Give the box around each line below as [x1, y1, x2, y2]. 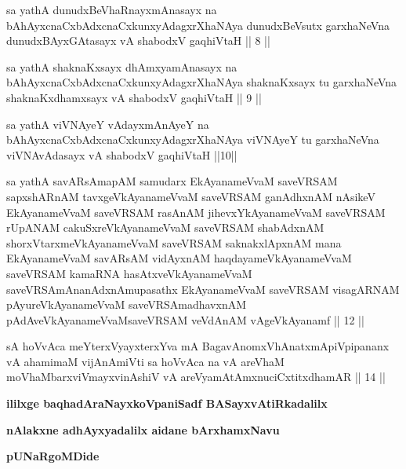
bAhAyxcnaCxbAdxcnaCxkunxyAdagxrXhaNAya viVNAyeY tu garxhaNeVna [6, 131, 379, 148]
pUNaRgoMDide [6, 448, 100, 464]
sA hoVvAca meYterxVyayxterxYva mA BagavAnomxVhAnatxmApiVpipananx [6, 338, 390, 354]
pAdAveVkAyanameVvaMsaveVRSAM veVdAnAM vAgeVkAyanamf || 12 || [6, 311, 364, 328]
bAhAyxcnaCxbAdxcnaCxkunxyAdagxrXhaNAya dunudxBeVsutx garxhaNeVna [6, 16, 390, 33]
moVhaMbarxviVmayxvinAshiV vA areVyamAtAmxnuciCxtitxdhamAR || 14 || [6, 368, 386, 385]
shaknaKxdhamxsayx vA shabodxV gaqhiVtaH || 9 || [6, 89, 262, 105]
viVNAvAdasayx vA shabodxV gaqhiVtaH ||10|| [6, 146, 237, 163]
